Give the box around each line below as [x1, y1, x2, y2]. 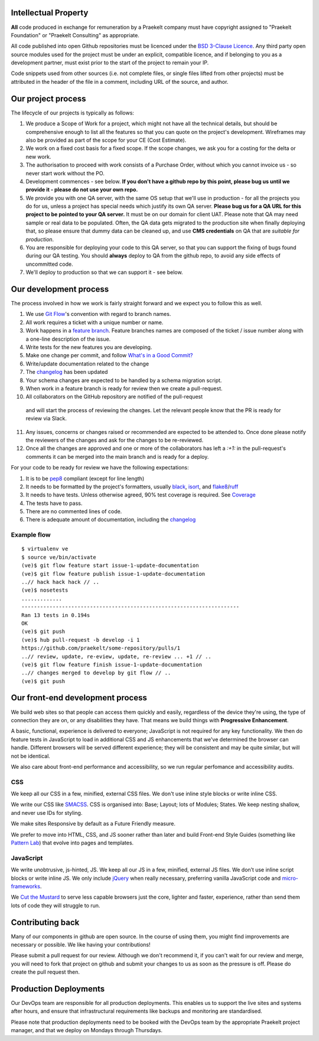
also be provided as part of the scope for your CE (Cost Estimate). [25, 136, 187, 143]
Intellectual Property [11, 8, 89, 18]
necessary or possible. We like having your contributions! [11, 941, 151, 948]
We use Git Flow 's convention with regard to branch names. [25, 311, 171, 318]
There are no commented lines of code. [25, 508, 122, 515]
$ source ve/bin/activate [21, 554, 97, 560]
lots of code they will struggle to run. [11, 902, 100, 909]
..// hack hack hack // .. [21, 579, 100, 585]
